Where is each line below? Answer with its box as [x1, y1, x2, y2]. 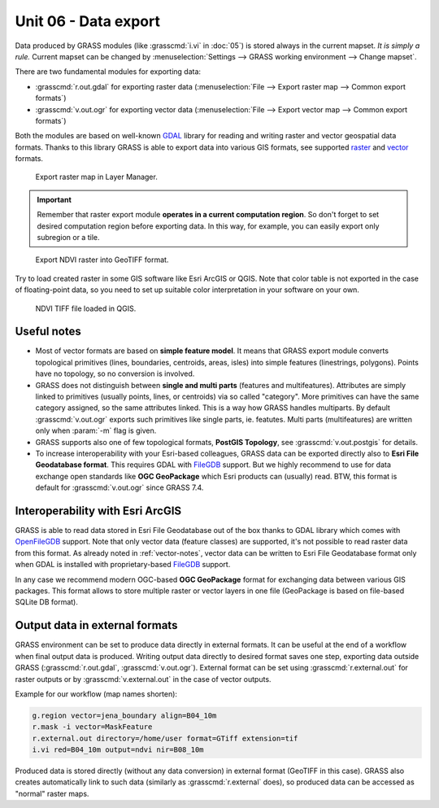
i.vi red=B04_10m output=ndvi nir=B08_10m [32, 745, 204, 754]
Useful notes [15, 325, 81, 338]
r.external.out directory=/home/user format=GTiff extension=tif [32, 733, 298, 743]
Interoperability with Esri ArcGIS [15, 504, 182, 518]
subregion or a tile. [37, 233, 100, 242]
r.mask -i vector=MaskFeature [32, 723, 153, 732]
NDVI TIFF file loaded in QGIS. [35, 304, 137, 313]
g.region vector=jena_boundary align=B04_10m [32, 710, 217, 720]
